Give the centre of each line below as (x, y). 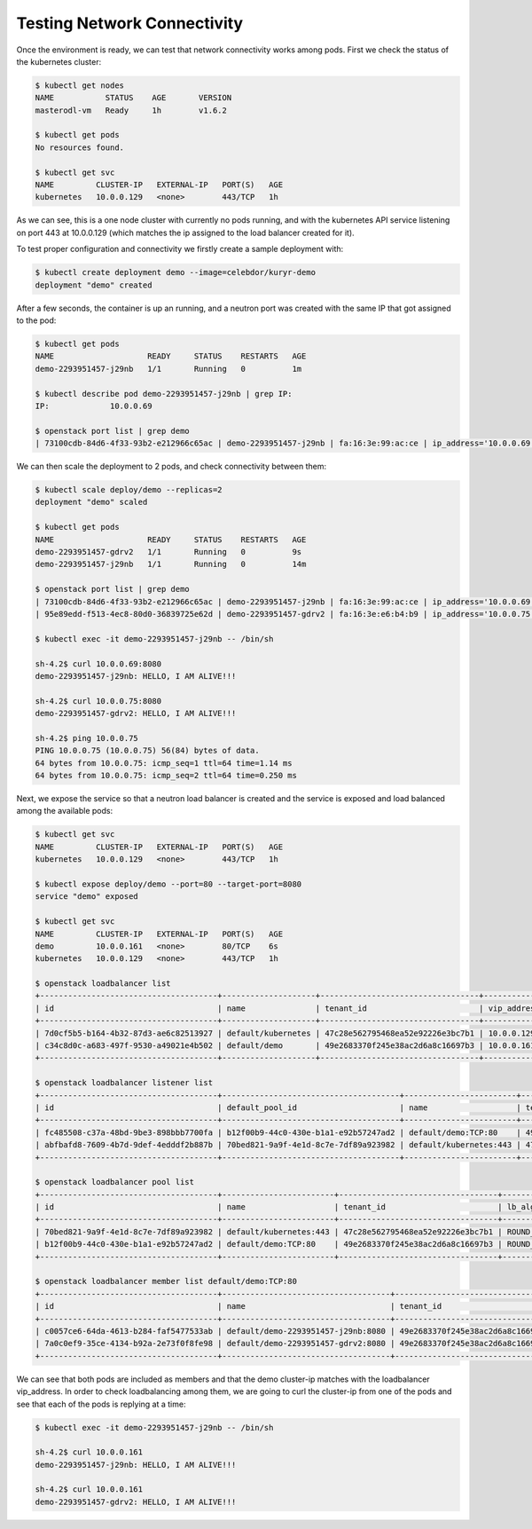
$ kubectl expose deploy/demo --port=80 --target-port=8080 (168, 884)
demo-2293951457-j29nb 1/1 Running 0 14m (171, 564)
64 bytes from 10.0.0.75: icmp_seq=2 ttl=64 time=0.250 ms (166, 776)
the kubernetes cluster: (59, 61)
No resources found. (79, 147)
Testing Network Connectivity (130, 23)
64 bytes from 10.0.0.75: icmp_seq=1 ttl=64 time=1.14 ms (164, 763)
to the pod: (36, 320)
